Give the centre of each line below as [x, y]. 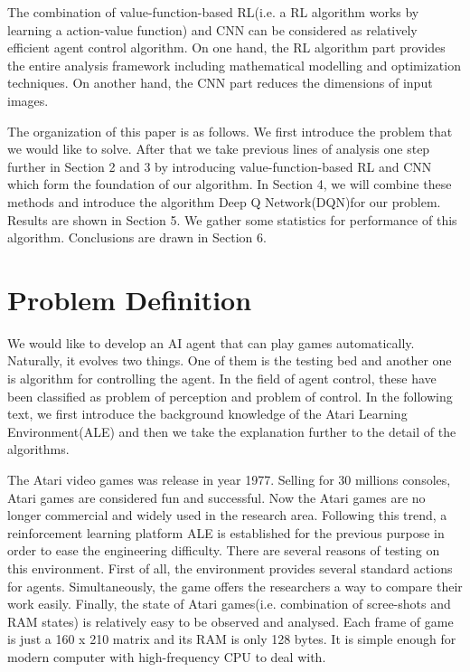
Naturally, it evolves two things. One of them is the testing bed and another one [230, 360]
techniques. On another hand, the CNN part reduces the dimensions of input [220, 83]
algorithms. [38, 449]
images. [28, 100]
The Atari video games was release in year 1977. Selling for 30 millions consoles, [229, 479]
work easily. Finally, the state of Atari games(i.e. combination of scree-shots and [229, 604]
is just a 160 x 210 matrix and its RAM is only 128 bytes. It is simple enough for [232, 639]
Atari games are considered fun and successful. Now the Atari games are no [216, 497]
